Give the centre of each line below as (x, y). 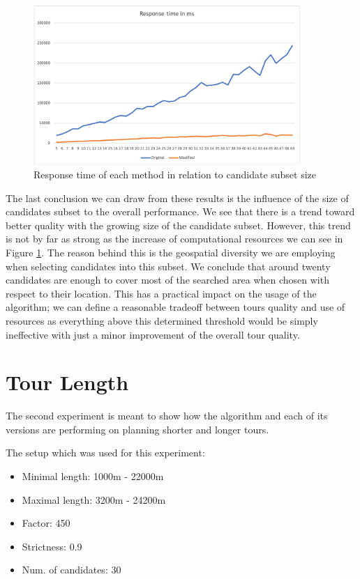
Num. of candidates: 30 (72, 570)
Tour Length (67, 382)
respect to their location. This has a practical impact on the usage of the (161, 293)
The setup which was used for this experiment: (105, 453)
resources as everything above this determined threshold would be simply (162, 320)
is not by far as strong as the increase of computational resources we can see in (174, 239)
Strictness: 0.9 (52, 546)
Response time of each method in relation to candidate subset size (175, 175)
